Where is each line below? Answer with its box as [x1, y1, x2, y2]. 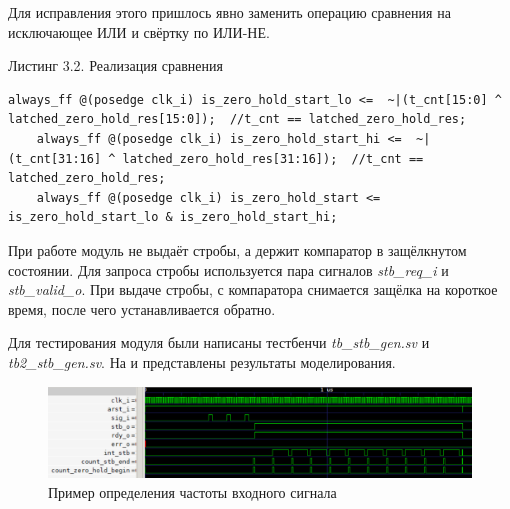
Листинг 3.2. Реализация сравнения [8, 55, 223, 76]
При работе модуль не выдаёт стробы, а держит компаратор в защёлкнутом [8, 239, 467, 260]
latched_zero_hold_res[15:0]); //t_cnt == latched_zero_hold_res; [8, 112, 467, 127]
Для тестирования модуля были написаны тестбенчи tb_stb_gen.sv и [8, 332, 430, 353]
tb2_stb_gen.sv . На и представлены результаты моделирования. [8, 351, 396, 372]
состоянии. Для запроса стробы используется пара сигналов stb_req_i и [8, 259, 449, 280]
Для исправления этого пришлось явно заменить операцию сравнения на [8, 2, 451, 22]
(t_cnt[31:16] [8, 151, 102, 166]
